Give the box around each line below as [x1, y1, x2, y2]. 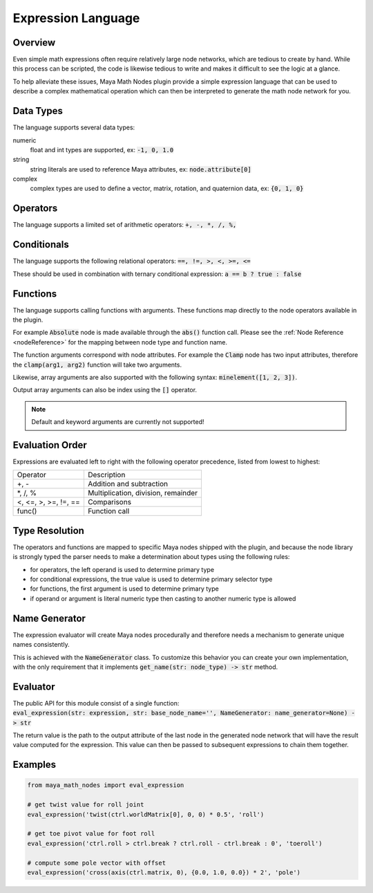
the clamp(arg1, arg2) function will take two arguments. [12, 360, 182, 369]
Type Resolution [12, 524, 84, 536]
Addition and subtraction [87, 479, 169, 489]
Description [87, 470, 126, 480]
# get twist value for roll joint [27, 801, 144, 809]
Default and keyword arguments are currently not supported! [31, 418, 204, 426]
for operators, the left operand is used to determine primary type [30, 565, 214, 573]
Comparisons [87, 497, 131, 507]
